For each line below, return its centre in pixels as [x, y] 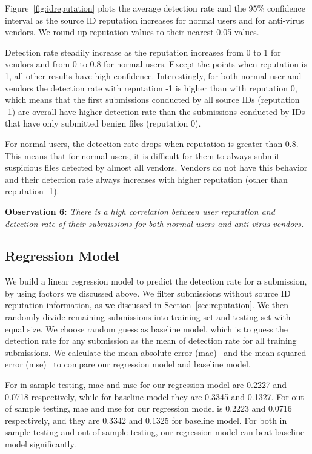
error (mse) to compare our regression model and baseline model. [128, 364]
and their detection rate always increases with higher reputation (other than [146, 179]
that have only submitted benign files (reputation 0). [103, 123]
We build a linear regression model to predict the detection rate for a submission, [156, 281]
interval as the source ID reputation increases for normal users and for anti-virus [154, 20]
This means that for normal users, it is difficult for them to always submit [142, 155]
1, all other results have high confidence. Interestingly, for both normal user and [153, 75]
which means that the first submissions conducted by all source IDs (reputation [152, 100]
